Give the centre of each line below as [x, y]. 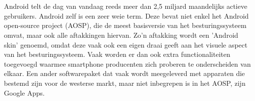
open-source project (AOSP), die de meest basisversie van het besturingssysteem [125, 25]
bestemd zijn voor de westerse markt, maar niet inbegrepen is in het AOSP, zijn [125, 83]
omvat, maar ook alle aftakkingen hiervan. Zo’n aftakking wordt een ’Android [121, 35]
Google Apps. [24, 92]
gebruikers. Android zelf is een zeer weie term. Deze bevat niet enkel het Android [127, 15]
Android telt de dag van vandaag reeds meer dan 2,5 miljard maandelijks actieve [126, 6]
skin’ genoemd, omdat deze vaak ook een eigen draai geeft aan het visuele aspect [126, 44]
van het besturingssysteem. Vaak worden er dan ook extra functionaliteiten [117, 54]
